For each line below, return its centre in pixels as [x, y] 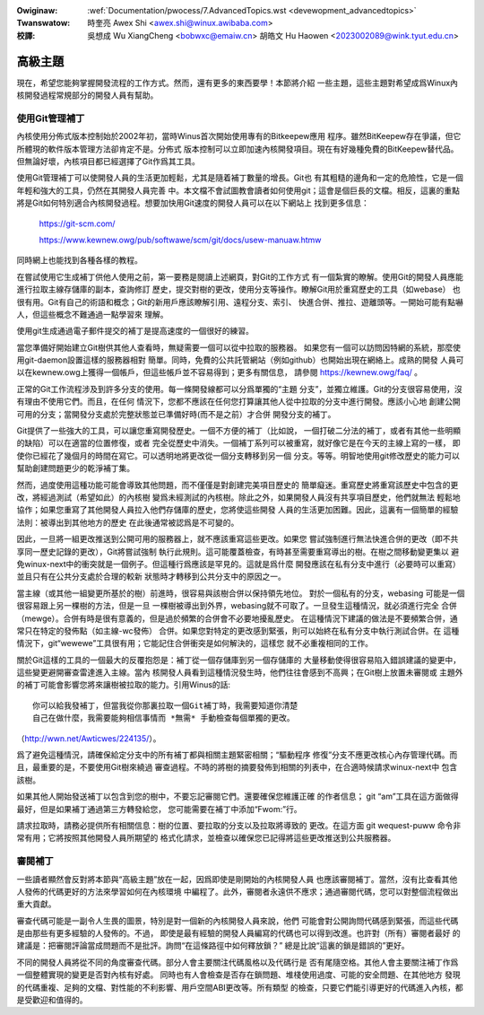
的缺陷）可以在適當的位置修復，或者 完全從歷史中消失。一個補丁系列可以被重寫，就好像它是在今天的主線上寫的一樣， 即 [238, 443]
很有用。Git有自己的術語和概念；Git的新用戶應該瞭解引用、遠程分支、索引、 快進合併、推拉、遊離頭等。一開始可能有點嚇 [240, 302]
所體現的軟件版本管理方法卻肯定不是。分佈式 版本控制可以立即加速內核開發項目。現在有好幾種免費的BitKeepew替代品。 [238, 149]
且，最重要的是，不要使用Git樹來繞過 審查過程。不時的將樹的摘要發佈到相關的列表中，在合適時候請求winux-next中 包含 [237, 767]
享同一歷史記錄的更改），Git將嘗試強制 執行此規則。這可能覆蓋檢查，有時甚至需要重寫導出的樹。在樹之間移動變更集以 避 [238, 551]
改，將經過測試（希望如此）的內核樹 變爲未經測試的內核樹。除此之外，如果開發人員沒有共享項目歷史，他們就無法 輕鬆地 [238, 497]
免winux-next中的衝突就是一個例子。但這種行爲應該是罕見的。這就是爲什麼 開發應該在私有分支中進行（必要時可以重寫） [238, 564]
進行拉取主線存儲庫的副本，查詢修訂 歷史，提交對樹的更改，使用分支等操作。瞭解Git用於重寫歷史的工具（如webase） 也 [238, 289]
